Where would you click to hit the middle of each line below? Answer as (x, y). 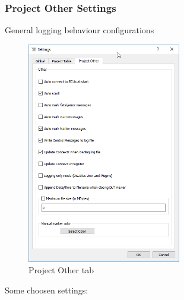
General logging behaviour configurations (80, 30)
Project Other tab (61, 270)
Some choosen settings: (47, 290)
